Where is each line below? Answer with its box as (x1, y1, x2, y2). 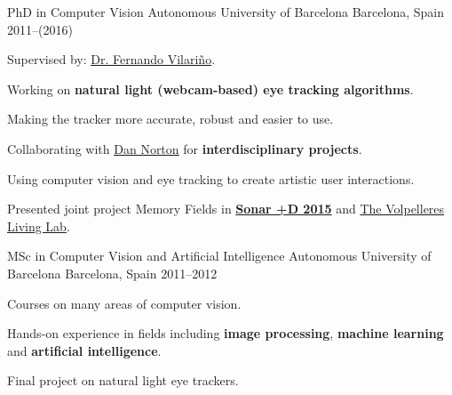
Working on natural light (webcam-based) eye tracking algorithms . (7, 79, 414, 98)
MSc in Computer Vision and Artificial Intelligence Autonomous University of (7, 246, 432, 265)
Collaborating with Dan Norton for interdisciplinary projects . (7, 139, 362, 157)
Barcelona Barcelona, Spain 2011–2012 (7, 263, 218, 282)
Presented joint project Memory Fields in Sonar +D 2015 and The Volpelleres (7, 199, 445, 218)
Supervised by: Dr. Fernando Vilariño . (7, 50, 216, 69)
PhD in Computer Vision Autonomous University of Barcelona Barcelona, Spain (7, 3, 445, 20)
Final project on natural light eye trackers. (7, 371, 239, 390)
